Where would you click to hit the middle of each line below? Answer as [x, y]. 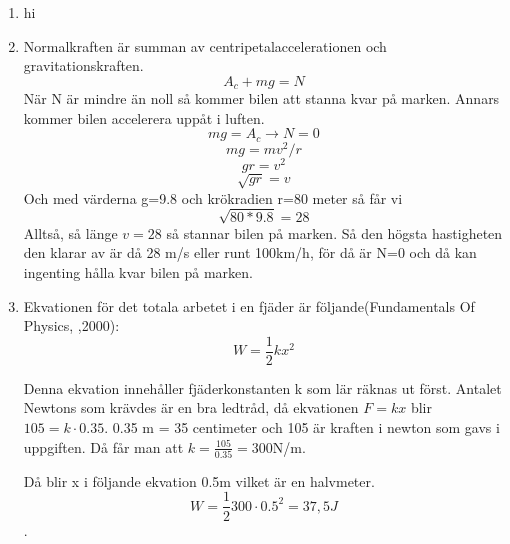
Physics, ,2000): [71, 325]
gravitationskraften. [83, 65]
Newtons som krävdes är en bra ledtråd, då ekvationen [191, 407]
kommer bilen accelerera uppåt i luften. [144, 117]
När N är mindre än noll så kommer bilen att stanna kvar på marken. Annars [261, 98]
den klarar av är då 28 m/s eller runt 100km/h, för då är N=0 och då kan [250, 252]
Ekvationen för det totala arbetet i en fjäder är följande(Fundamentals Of [249, 305]
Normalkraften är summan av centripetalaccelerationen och [205, 45]
